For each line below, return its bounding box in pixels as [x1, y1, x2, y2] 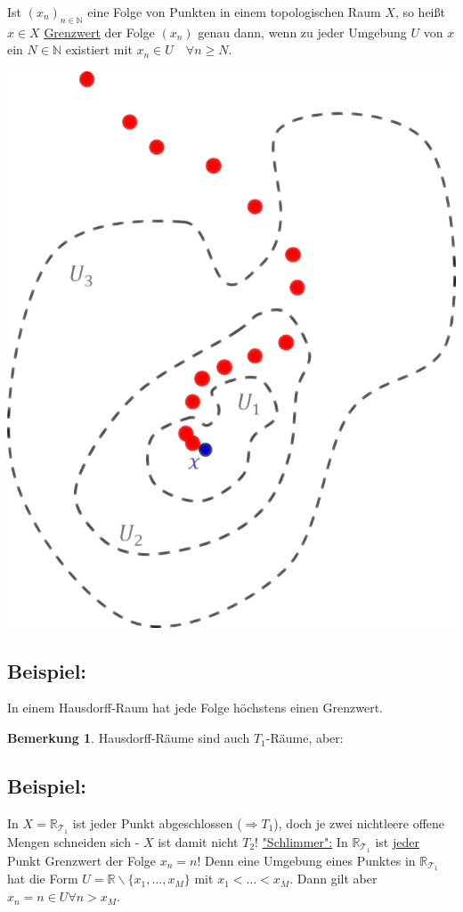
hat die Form [7, 869, 78, 888]
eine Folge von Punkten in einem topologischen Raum [87, 3, 381, 20]
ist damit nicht [158, 832, 239, 851]
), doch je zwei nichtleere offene [273, 813, 445, 832]
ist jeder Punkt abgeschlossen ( [72, 813, 242, 832]
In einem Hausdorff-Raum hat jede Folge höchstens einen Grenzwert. [7, 698, 383, 717]
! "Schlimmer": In [255, 832, 348, 851]
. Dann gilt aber [289, 869, 378, 888]
